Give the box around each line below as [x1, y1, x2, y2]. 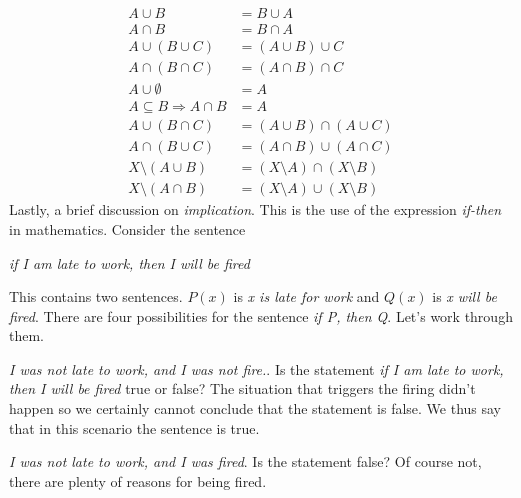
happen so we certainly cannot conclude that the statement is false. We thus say [9, 398, 502, 419]
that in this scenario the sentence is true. [9, 417, 260, 438]
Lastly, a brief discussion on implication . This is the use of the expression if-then [9, 199, 502, 220]
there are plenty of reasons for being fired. [9, 470, 267, 491]
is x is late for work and [233, 286, 380, 307]
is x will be [432, 286, 497, 307]
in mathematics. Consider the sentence [9, 218, 246, 239]
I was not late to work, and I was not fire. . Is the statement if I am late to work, [9, 358, 504, 379]
